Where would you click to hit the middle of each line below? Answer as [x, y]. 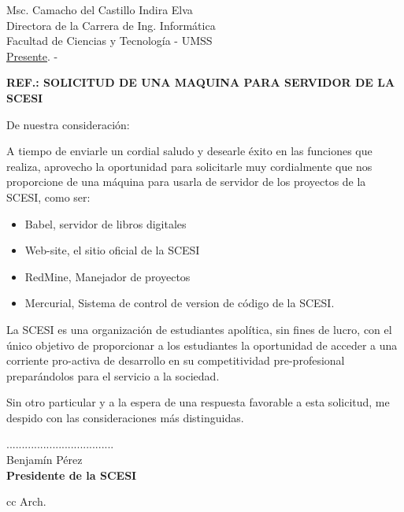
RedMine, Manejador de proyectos [107, 276]
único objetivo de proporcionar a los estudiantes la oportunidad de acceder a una [202, 345]
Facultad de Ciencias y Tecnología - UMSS [109, 41]
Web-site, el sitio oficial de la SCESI [112, 250]
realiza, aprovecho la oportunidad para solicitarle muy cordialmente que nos [189, 166]
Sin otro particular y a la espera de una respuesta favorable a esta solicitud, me [198, 402]
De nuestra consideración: [68, 124]
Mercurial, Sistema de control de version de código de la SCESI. [180, 303]
